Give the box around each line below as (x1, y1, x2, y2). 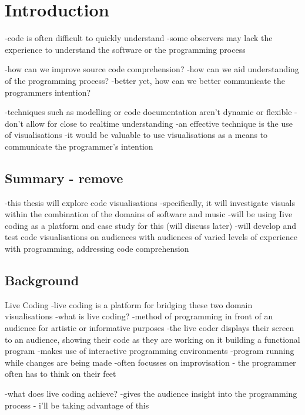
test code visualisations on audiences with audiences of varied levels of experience (5, 231, 297, 243)
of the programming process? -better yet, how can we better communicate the (5, 74, 286, 86)
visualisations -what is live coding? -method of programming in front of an (5, 310, 273, 322)
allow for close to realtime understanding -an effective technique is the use (26, 117, 293, 129)
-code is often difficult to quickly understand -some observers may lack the (5, 32, 273, 44)
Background (5, 271, 79, 289)
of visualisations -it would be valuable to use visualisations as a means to (5, 129, 268, 141)
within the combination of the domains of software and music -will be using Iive (5, 208, 293, 220)
